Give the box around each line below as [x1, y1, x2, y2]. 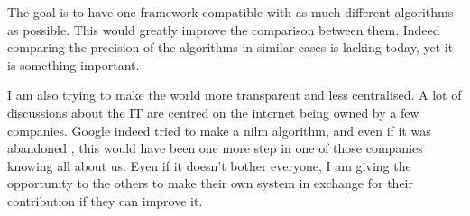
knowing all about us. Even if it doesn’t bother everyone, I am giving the [7, 156, 411, 175]
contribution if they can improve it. [7, 191, 203, 210]
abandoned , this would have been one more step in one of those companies [7, 139, 423, 157]
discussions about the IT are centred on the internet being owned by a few [7, 103, 419, 121]
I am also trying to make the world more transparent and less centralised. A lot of [7, 85, 462, 104]
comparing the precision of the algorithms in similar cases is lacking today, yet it [7, 38, 454, 57]
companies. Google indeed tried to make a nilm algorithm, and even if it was [7, 121, 431, 139]
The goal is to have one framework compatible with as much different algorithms [7, 3, 454, 21]
